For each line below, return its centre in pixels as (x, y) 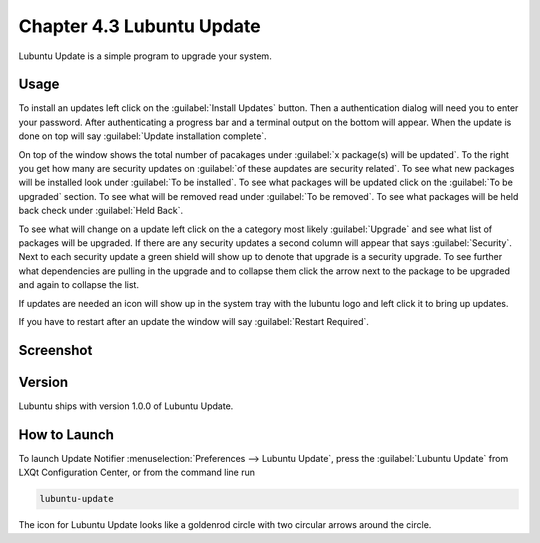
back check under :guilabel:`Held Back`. (101, 211)
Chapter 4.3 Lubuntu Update (139, 26)
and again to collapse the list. (79, 285)
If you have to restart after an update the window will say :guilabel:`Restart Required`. (194, 321)
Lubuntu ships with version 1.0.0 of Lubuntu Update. (126, 406)
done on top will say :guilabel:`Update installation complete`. (142, 136)
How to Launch (66, 434)
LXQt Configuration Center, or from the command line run (136, 472)
